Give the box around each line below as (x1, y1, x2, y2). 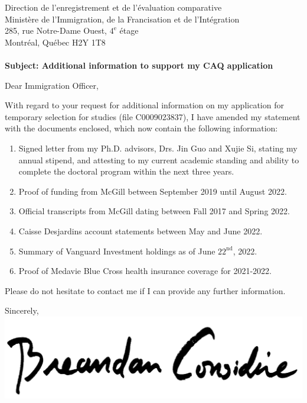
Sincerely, (5, 304, 39, 317)
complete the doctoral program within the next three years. (18, 165, 234, 178)
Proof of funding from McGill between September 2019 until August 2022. (18, 185, 287, 197)
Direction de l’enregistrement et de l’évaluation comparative (5, 1, 222, 13)
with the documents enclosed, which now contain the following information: (5, 122, 278, 134)
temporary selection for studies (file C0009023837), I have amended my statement (5, 110, 301, 122)
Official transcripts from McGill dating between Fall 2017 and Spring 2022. (18, 205, 290, 217)
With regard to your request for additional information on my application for (5, 99, 284, 111)
